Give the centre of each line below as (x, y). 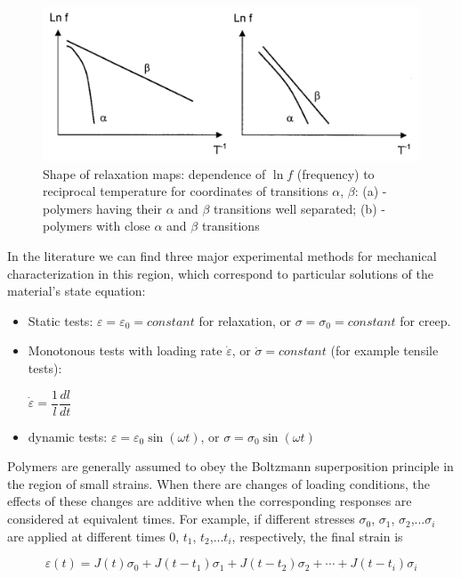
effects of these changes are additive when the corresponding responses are (210, 501)
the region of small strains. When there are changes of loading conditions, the (218, 483)
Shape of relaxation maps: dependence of (154, 173)
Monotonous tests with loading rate (125, 350)
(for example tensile (384, 350)
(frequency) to (336, 173)
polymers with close (97, 226)
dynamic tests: (68, 436)
